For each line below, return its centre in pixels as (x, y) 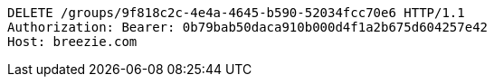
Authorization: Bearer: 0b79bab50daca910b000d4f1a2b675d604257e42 (248, 27)
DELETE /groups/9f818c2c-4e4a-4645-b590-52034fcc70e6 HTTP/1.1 (236, 13)
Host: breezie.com (72, 42)
